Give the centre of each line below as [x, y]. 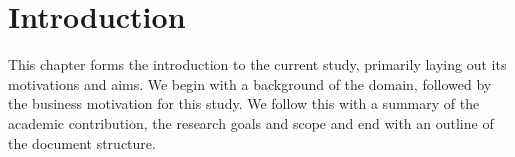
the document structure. [82, 142]
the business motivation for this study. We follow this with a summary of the [244, 103]
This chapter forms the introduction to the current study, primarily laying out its [257, 64]
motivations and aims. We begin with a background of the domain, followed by [250, 83]
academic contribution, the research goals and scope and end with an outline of [251, 122]
